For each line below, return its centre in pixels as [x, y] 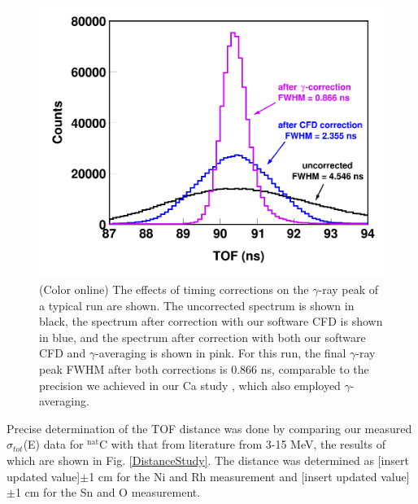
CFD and [63, 353]
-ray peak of [348, 289]
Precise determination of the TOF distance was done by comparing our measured [209, 428]
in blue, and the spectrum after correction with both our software [202, 337]
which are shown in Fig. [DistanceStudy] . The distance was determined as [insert [208, 460]
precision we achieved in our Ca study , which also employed [190, 385]
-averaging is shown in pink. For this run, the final [221, 353]
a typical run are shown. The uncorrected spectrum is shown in [197, 305]
